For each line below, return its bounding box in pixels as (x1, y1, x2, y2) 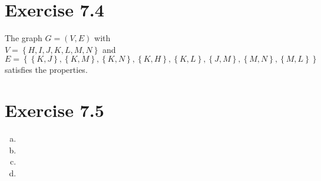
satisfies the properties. (5, 63, 88, 76)
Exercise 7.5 (5, 98, 104, 122)
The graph (5, 32, 42, 44)
